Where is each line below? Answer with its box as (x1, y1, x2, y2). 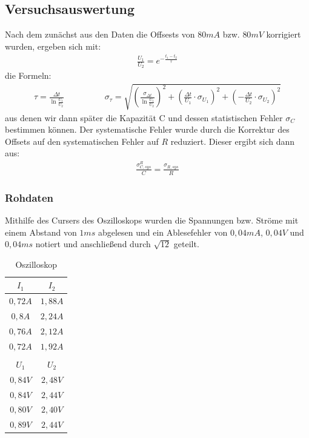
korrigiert (266, 28, 301, 41)
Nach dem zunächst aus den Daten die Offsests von (5, 28, 195, 41)
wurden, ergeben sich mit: (5, 39, 101, 52)
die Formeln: (5, 69, 51, 82)
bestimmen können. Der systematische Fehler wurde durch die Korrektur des (5, 123, 290, 136)
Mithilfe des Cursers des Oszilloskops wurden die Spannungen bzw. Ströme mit (5, 213, 299, 226)
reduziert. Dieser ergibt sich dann (170, 134, 295, 147)
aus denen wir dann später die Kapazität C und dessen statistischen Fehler (5, 111, 283, 124)
